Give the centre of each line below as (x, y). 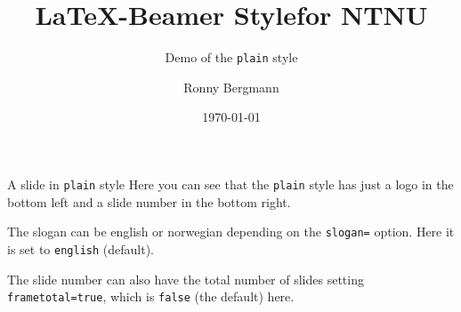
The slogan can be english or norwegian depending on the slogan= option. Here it (231, 232)
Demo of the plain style (231, 57)
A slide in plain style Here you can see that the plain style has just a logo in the (230, 184)
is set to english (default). (81, 248)
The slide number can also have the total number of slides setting (186, 279)
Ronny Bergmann (231, 87)
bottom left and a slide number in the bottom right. (149, 201)
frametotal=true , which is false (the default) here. (151, 296)
